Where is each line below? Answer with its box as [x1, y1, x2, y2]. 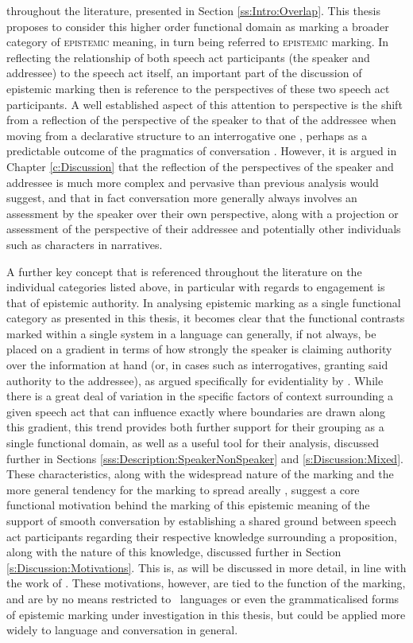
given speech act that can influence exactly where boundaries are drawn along [6, 403, 386, 419]
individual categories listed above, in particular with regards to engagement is [6, 279, 385, 295]
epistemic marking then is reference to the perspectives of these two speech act [6, 80, 390, 96]
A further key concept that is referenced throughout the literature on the [6, 263, 362, 279]
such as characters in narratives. [6, 236, 163, 252]
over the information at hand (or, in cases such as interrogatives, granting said [6, 357, 388, 373]
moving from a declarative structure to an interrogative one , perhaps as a [6, 127, 368, 143]
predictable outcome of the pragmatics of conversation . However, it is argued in [6, 142, 397, 159]
